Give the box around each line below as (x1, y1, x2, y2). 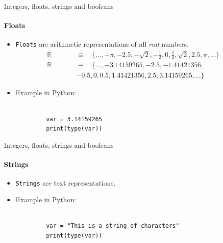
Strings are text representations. (15, 178, 116, 188)
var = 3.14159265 (46, 115, 102, 123)
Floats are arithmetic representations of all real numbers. (15, 39, 189, 49)
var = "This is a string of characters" (46, 222, 179, 230)
